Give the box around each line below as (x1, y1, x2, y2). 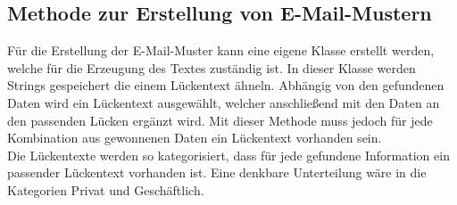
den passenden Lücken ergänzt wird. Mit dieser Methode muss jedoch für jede (7, 111, 433, 129)
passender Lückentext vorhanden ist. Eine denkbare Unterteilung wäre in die (7, 163, 427, 182)
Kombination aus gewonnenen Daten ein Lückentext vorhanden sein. (7, 128, 382, 147)
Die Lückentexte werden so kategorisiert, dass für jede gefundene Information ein (7, 145, 450, 164)
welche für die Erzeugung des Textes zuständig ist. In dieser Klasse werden (7, 58, 416, 77)
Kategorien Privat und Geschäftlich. (7, 180, 204, 199)
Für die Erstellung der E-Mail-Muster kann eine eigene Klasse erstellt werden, (7, 41, 435, 60)
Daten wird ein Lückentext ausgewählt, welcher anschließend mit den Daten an (7, 93, 440, 111)
